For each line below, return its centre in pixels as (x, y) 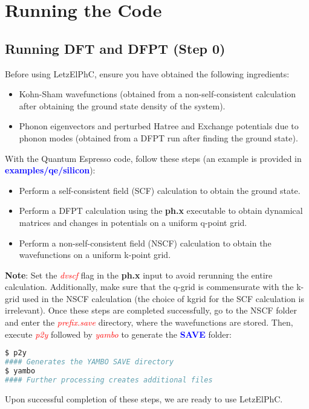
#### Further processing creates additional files (109, 380)
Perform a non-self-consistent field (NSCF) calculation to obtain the (145, 243)
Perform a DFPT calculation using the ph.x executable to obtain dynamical (161, 211)
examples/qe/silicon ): (50, 170)
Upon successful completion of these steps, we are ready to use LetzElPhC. (144, 398)
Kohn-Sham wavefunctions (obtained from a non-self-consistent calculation (158, 94)
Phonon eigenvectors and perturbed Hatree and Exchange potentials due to (159, 126)
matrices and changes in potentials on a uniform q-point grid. (133, 222)
